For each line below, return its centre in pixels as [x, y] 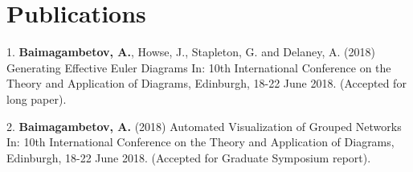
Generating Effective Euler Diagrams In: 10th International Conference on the [199, 67]
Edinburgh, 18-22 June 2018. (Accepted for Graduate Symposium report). [189, 157]
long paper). [37, 98]
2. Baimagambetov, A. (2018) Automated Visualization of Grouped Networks [204, 126]
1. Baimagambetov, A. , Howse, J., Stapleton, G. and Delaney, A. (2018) [191, 52]
